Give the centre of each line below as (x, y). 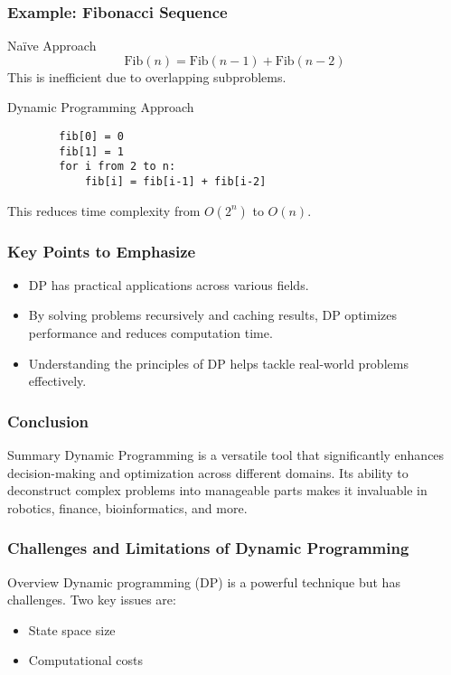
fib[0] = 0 (91, 136)
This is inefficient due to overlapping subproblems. (147, 76)
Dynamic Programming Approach (101, 107)
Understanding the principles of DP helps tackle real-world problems (218, 363)
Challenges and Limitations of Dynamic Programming (208, 548)
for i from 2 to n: (117, 167)
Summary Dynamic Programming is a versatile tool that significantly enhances (226, 455)
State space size (72, 629)
